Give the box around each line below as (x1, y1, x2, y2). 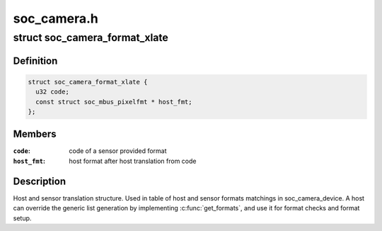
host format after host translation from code (69, 157, 197, 165)
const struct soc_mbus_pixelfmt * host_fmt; (35, 98, 192, 106)
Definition (13, 55, 58, 67)
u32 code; (35, 88, 70, 96)
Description (13, 175, 66, 187)
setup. (13, 213, 32, 222)
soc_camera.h (13, 11, 98, 26)
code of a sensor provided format (69, 147, 167, 155)
